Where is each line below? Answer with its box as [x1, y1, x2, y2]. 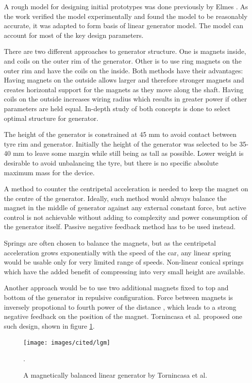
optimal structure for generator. [4, 113, 99, 123]
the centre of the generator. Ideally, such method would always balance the [4, 193, 227, 203]
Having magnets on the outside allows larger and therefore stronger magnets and [4, 75, 244, 85]
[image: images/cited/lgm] [23, 339, 110, 347]
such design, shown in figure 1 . [4, 320, 95, 331]
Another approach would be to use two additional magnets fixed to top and [4, 283, 229, 293]
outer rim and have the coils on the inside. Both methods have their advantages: [4, 65, 243, 75]
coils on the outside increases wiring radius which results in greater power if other [4, 94, 247, 104]
